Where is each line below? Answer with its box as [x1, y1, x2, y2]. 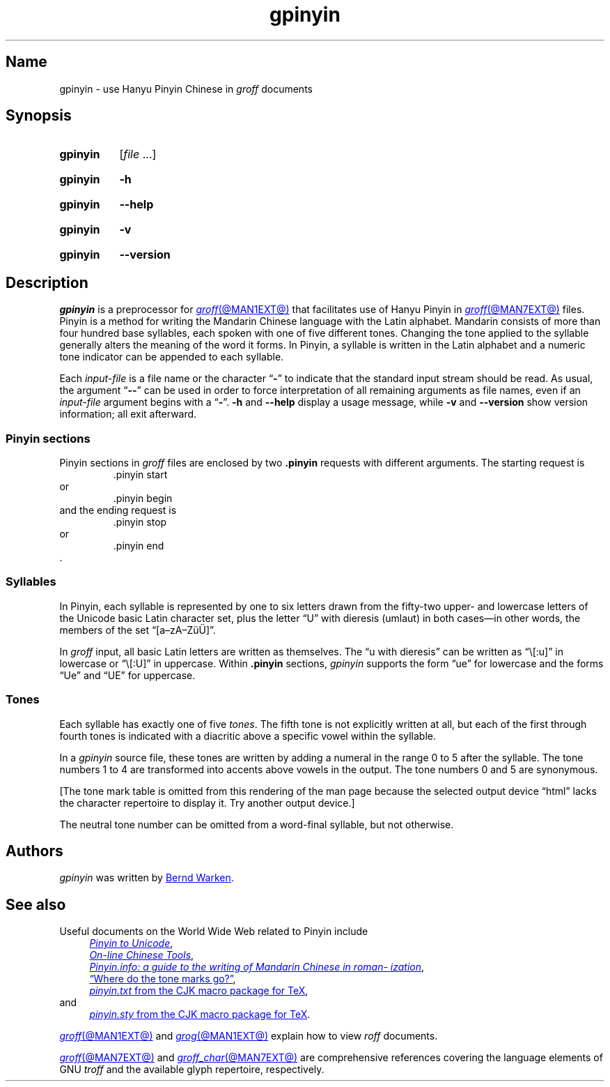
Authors [6, 842, 63, 860]
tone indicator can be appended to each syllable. [59, 351, 284, 363]
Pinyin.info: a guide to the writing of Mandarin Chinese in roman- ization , [89, 961, 425, 973]
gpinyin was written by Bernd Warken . [59, 872, 234, 884]
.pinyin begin [113, 492, 173, 505]
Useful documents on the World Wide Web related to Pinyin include [59, 925, 368, 938]
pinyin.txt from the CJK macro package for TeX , [89, 985, 308, 997]
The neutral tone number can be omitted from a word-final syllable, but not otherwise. [59, 818, 454, 830]
